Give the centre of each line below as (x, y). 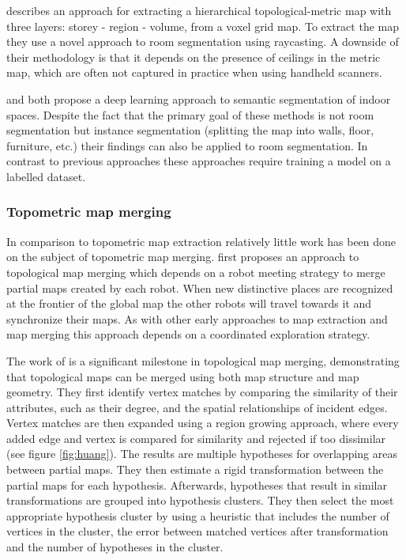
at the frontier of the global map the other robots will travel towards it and (189, 303)
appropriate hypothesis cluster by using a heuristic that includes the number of (198, 515)
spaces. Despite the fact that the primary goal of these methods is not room (190, 114)
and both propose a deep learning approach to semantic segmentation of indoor (199, 98)
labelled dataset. (46, 176)
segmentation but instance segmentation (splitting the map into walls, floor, (190, 130)
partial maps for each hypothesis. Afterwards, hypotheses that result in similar (197, 484)
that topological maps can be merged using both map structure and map (183, 376)
